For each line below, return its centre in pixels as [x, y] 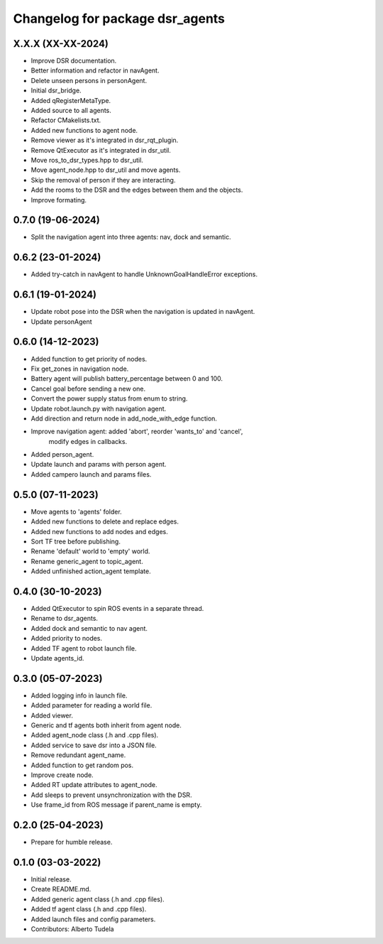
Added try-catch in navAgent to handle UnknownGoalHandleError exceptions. [144, 274]
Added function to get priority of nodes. [89, 359]
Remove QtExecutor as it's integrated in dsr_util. [101, 150]
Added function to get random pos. [82, 765]
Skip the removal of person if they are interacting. [103, 180]
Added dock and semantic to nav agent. [89, 628]
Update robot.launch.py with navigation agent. [99, 408]
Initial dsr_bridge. [56, 91]
